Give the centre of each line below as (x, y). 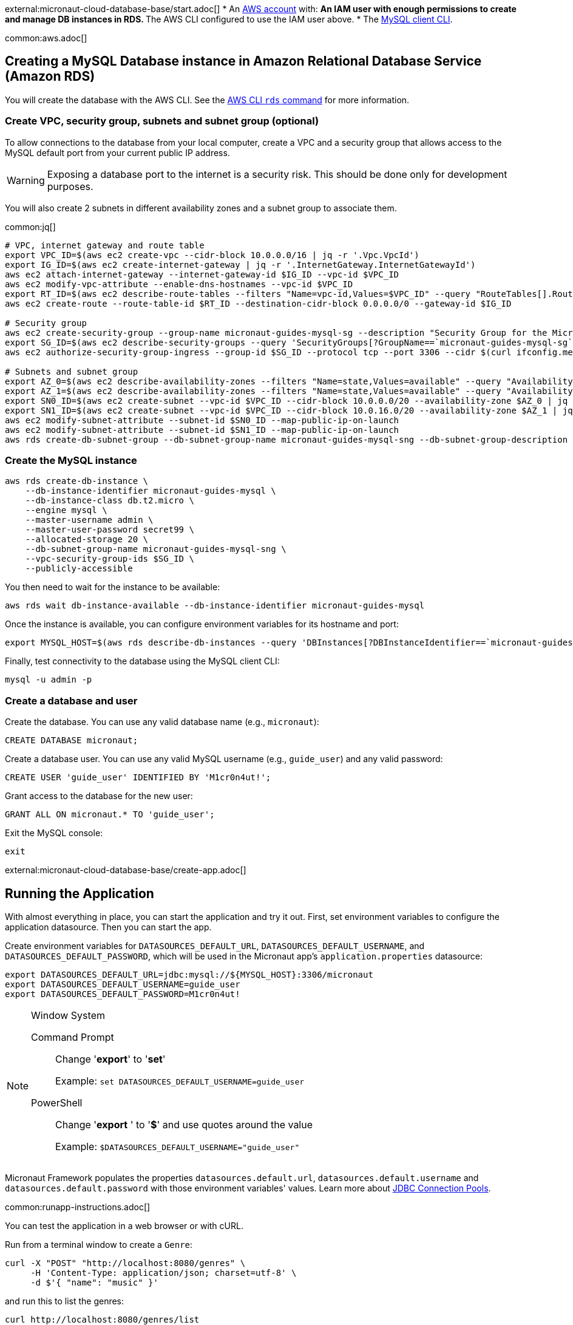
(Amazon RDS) (50, 77)
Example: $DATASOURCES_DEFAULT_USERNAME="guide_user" (178, 1146)
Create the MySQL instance (71, 460)
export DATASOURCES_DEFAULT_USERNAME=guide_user (123, 984)
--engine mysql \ (66, 510)
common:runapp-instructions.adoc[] (78, 1207)
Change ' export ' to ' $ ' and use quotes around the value (184, 1124)
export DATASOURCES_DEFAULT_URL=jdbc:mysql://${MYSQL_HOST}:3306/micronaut (189, 974)
